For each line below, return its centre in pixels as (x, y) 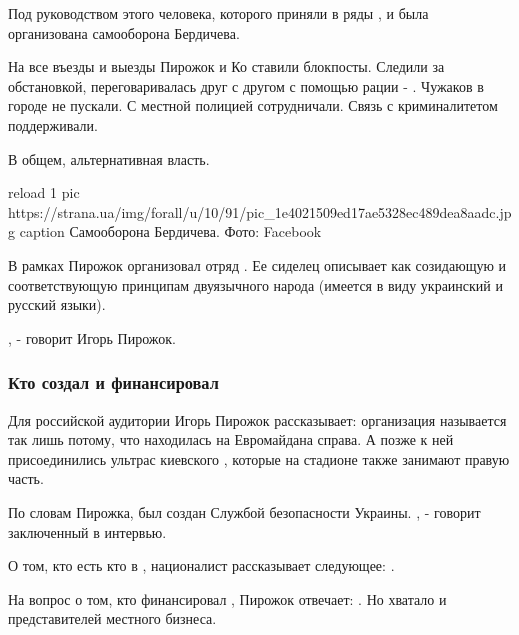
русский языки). (57, 304)
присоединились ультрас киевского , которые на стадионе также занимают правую (259, 458)
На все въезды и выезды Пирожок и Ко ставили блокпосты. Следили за (226, 66)
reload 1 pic (44, 192)
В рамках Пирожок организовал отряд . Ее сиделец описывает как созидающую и (257, 264)
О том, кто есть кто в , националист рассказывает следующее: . (201, 565)
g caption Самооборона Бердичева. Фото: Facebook (165, 231)
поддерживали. (53, 124)
